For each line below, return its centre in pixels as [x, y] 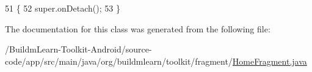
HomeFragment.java [270, 61]
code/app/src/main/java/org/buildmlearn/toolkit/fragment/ [119, 61]
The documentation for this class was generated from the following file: [138, 28]
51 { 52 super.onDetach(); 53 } [63, 8]
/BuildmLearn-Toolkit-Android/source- [78, 49]
